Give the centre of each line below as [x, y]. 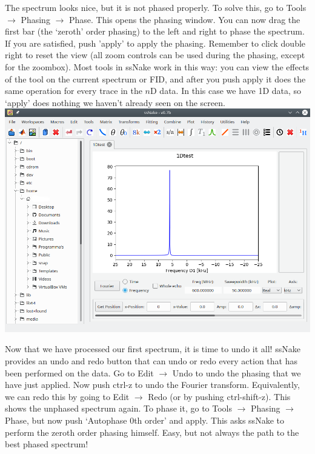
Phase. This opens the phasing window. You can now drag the [184, 19]
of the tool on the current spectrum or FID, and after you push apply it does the [155, 78]
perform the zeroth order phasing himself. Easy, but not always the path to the [152, 432]
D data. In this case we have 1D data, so [226, 91]
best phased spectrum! [47, 444]
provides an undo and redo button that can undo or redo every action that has [151, 361]
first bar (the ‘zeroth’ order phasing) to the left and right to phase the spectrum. [155, 31]
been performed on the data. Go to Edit [79, 372]
